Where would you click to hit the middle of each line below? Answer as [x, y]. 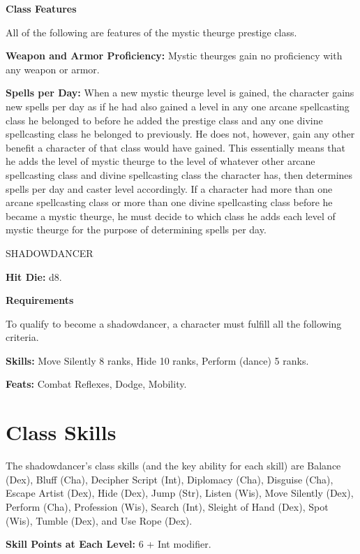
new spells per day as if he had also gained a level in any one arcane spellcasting [178, 106]
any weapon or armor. [53, 69]
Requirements [40, 300]
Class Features [41, 8]
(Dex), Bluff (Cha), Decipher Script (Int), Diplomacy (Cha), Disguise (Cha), [170, 479]
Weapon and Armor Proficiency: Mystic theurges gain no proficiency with [174, 56]
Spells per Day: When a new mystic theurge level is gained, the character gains [180, 93]
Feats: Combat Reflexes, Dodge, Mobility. [96, 384]
